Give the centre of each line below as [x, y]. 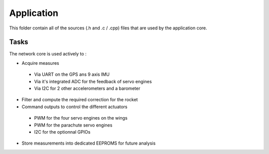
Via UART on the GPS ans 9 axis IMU [72, 74]
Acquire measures [40, 63]
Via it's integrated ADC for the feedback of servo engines [93, 81]
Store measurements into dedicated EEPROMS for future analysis [89, 143]
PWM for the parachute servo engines [73, 125]
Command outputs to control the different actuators [75, 107]
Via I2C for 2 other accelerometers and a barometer [87, 88]
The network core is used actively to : [48, 54]
